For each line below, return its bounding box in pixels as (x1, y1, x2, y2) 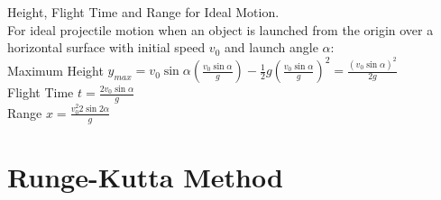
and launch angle (225, 38, 318, 57)
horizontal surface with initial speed (7, 38, 206, 57)
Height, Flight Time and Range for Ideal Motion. (7, 3, 280, 21)
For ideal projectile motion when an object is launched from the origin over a (7, 20, 434, 39)
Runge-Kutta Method (7, 159, 283, 195)
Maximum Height (7, 60, 104, 79)
